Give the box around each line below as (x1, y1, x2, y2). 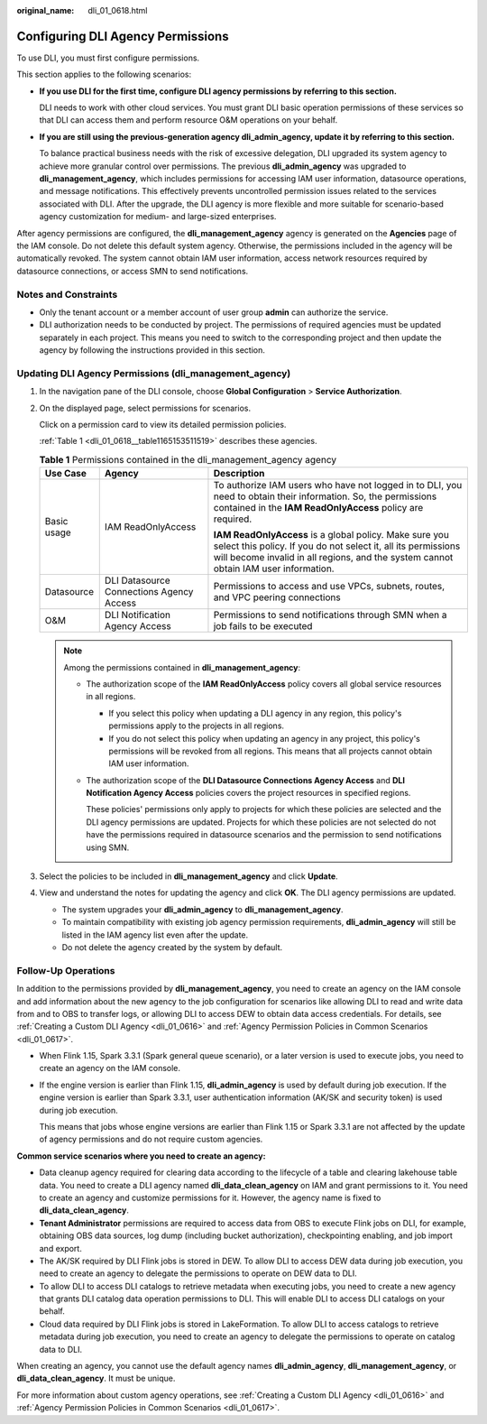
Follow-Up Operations (16, 964, 115, 976)
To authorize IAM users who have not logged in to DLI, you (213, 479, 463, 492)
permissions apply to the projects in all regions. (108, 720, 284, 731)
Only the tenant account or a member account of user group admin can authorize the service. (39, 307, 389, 318)
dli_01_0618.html (87, 5, 148, 15)
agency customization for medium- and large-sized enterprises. (39, 211, 277, 222)
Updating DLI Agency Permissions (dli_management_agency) (16, 366, 291, 379)
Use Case (44, 467, 87, 480)
